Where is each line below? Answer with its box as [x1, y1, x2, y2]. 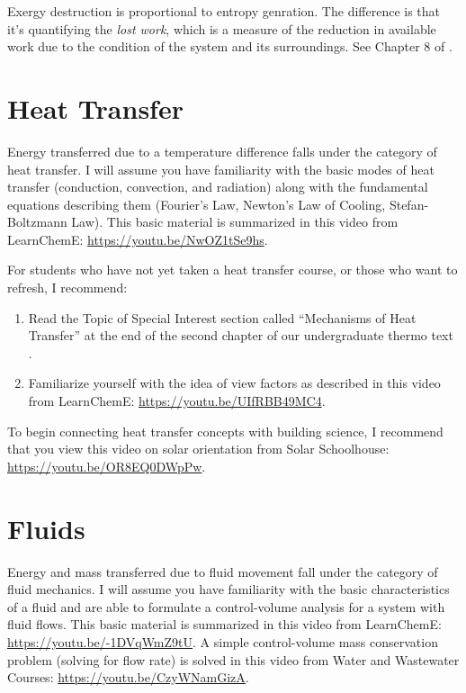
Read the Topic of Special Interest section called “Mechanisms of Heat [28, 308, 417, 327]
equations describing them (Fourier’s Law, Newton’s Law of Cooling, [7, 194, 386, 213]
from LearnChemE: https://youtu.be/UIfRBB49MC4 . [28, 391, 326, 410]
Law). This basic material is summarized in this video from [71, 212, 399, 231]
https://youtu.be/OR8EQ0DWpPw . [7, 456, 206, 475]
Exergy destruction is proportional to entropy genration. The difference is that [7, 2, 441, 20]
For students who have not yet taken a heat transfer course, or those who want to [7, 260, 458, 279]
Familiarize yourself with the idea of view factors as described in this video [28, 373, 441, 392]
